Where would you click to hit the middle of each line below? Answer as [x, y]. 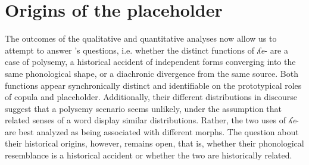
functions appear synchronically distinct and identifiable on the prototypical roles [153, 85]
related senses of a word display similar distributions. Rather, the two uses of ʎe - [152, 120]
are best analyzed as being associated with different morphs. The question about [152, 131]
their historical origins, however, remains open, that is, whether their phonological [154, 143]
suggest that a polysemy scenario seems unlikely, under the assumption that [143, 108]
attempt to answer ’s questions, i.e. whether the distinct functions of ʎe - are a [147, 50]
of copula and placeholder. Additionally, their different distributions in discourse [151, 97]
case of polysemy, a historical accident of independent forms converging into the [150, 62]
